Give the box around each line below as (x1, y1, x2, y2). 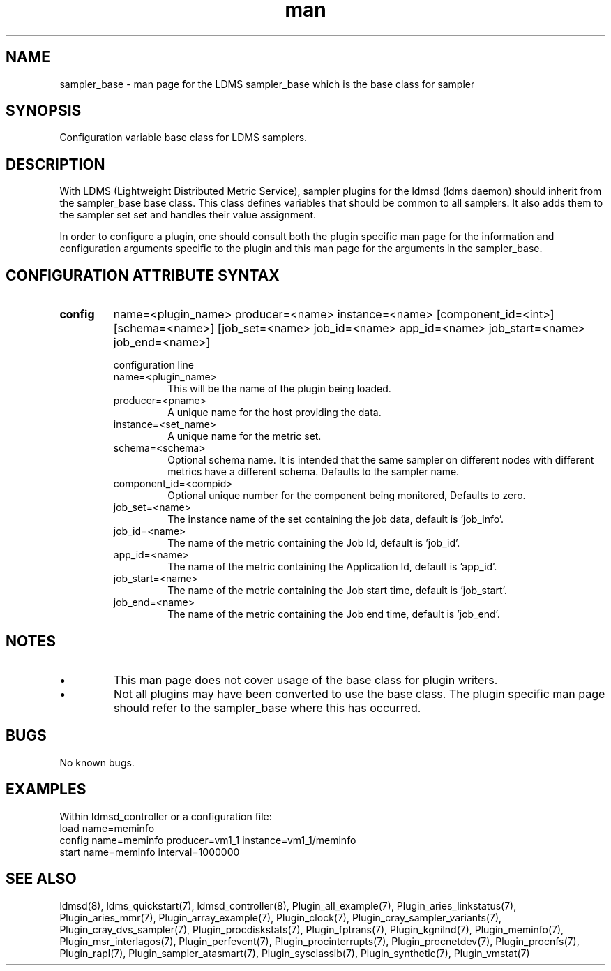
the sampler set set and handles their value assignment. (59, 209, 317, 221)
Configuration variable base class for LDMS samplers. (59, 131, 308, 144)
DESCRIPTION (6, 155, 105, 173)
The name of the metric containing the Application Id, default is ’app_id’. (167, 561, 497, 573)
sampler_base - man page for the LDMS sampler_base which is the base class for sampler (59, 77, 475, 90)
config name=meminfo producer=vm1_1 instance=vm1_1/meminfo (59, 833, 356, 846)
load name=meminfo (59, 822, 155, 834)
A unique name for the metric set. (167, 430, 322, 443)
